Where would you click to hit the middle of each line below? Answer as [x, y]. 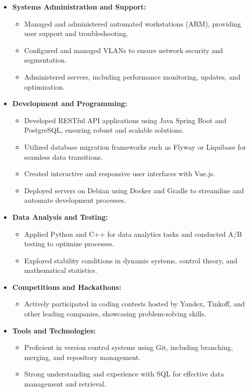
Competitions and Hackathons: [67, 287]
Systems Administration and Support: [79, 7]
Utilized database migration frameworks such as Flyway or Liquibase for [135, 146]
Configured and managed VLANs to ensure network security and [123, 50]
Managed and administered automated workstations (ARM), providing [133, 23]
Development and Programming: [70, 103]
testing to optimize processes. [69, 244]
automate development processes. [75, 200]
